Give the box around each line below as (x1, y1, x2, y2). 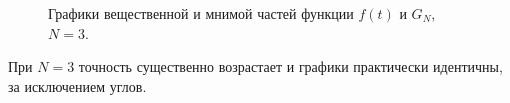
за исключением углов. (8, 75, 147, 96)
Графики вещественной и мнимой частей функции (48, 3, 354, 23)
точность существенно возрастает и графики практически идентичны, (78, 56, 503, 77)
